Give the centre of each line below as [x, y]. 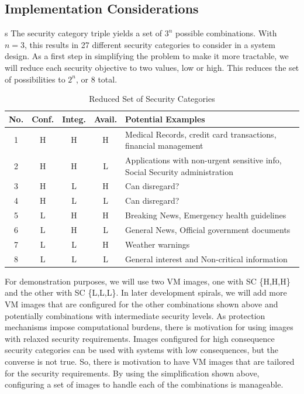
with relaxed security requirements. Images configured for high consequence [140, 338]
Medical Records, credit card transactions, [201, 134]
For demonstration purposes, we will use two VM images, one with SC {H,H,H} [148, 281]
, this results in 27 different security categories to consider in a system [150, 44]
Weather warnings [158, 244]
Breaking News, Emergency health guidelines [206, 215]
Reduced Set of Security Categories [152, 99]
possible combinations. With [226, 33]
